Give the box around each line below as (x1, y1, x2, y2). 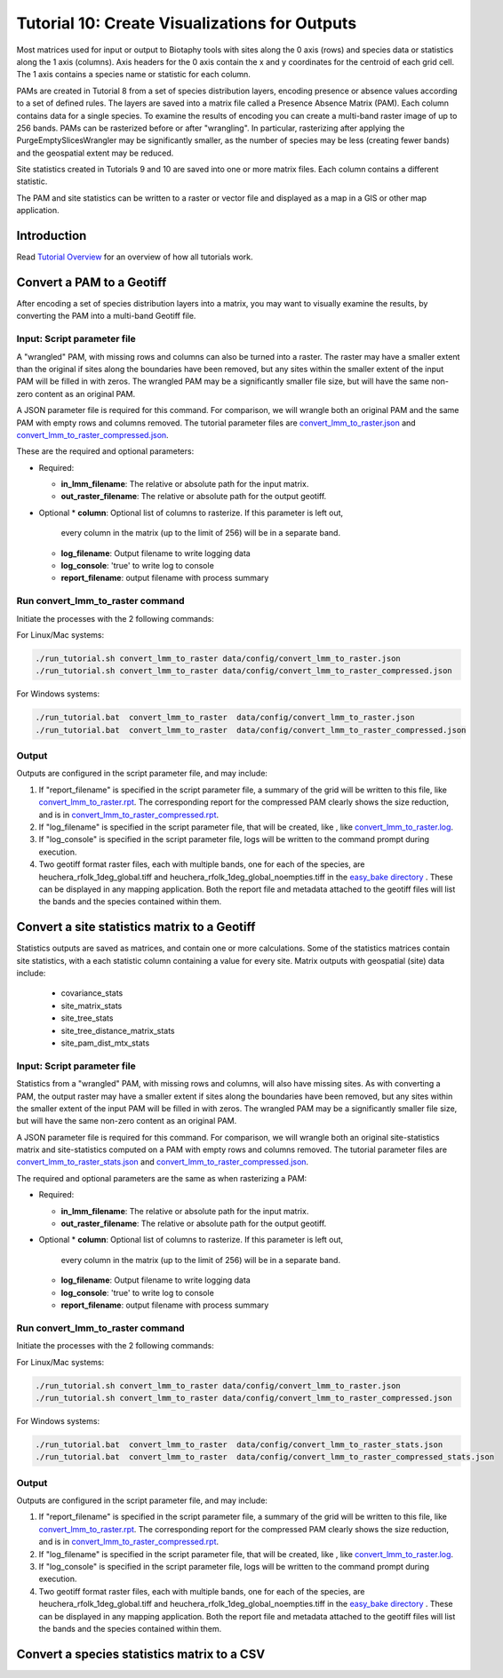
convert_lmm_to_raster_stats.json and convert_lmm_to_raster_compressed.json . (16, 1157, 309, 1167)
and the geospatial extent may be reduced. (16, 147, 174, 158)
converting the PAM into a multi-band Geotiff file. (16, 311, 196, 322)
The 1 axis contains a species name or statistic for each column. (16, 69, 251, 80)
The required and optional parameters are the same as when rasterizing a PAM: (16, 1173, 307, 1183)
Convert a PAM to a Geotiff (16, 274, 167, 290)
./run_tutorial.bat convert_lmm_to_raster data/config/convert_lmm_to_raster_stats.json (35, 1439, 443, 1450)
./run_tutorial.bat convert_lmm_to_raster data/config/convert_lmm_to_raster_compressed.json (35, 725, 467, 735)
